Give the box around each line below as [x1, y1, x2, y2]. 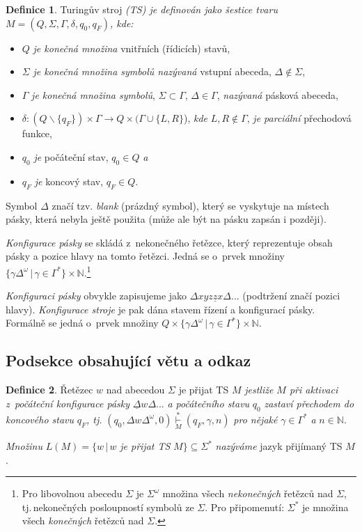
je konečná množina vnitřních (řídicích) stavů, [33, 40, 230, 55]
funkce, [22, 126, 52, 141]
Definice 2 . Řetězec [6, 382, 93, 397]
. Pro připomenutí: [205, 499, 285, 514]
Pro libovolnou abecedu [22, 486, 123, 501]
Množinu [6, 439, 42, 453]
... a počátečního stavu [156, 396, 250, 410]
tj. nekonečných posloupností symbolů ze [22, 499, 194, 514]
